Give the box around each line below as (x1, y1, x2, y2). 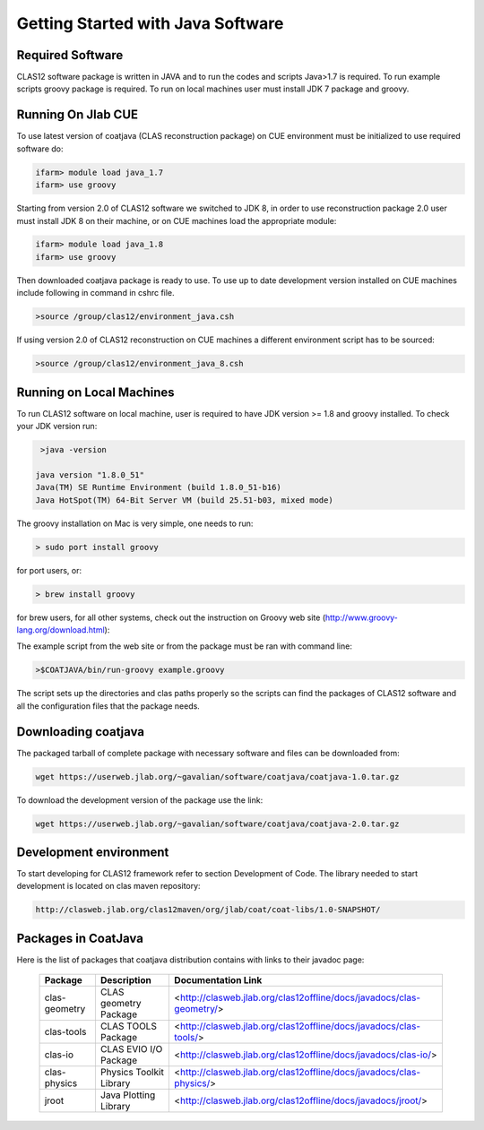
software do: (16, 143, 64, 154)
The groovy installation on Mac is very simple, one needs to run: (16, 518, 254, 529)
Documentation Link (174, 974, 263, 987)
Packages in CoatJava (16, 930, 143, 945)
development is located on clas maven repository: (16, 881, 201, 892)
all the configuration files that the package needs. (16, 700, 201, 712)
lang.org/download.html (16, 624, 105, 635)
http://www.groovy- (324, 612, 399, 623)
